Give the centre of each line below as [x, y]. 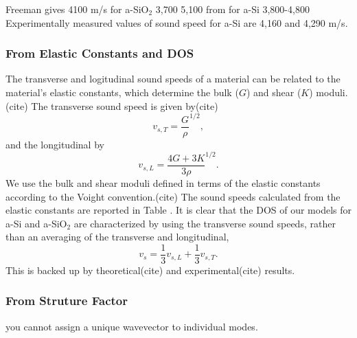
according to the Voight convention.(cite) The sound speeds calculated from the [173, 196]
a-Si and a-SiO [36, 223]
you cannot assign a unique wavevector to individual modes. [132, 326]
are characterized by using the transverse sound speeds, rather [205, 223]
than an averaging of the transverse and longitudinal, [117, 237]
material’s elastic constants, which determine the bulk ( [122, 92]
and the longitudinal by [55, 144]
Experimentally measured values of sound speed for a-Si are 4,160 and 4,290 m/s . [177, 22]
